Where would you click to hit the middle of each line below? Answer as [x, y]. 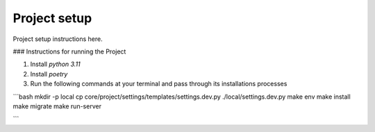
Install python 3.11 [56, 64]
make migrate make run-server [57, 106]
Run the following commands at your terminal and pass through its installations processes [159, 84]
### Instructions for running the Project [69, 51]
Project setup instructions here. [58, 39]
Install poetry [49, 74]
